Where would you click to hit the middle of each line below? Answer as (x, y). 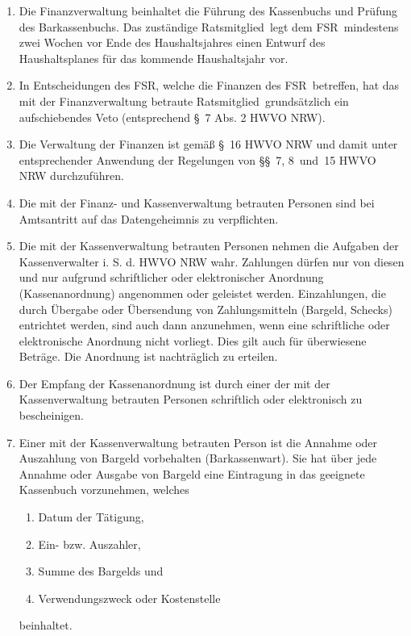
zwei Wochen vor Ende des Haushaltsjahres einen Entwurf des (172, 42)
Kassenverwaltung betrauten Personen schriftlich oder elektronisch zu (191, 399)
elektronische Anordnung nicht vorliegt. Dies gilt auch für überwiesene (193, 340)
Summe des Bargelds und (101, 571)
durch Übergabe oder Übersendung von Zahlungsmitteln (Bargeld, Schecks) (205, 309)
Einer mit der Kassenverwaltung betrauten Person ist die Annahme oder (198, 442)
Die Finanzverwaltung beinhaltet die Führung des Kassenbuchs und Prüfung (208, 10)
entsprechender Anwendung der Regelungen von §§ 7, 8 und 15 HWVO (197, 159)
